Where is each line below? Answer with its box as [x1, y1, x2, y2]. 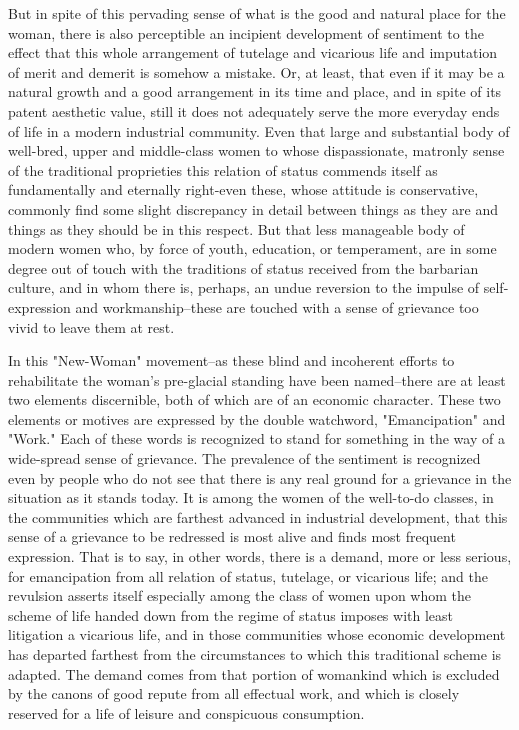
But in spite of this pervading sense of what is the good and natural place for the [8, 3, 506, 23]
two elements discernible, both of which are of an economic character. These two [8, 389, 501, 410]
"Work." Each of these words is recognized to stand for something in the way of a [8, 428, 505, 449]
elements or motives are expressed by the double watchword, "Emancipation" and [8, 408, 506, 429]
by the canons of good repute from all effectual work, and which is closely [8, 683, 460, 704]
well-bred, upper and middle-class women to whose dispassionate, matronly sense [8, 140, 505, 161]
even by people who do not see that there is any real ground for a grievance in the [8, 467, 512, 488]
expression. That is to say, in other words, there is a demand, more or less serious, [8, 546, 512, 567]
